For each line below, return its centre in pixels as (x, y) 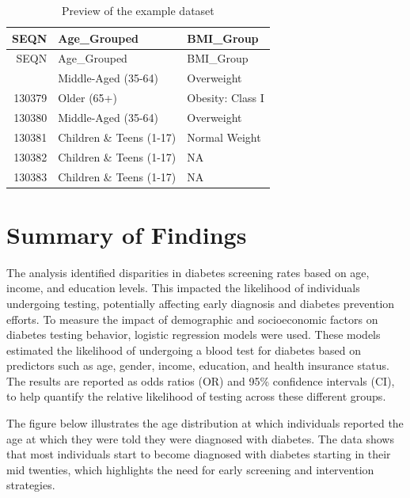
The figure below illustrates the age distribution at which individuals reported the (205, 423)
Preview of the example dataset (138, 10)
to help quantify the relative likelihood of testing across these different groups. (196, 396)
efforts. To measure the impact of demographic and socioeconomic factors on (192, 319)
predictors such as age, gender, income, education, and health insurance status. (198, 365)
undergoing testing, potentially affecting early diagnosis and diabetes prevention (201, 303)
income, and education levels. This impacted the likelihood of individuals (183, 288)
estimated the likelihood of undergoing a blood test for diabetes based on (184, 350)
